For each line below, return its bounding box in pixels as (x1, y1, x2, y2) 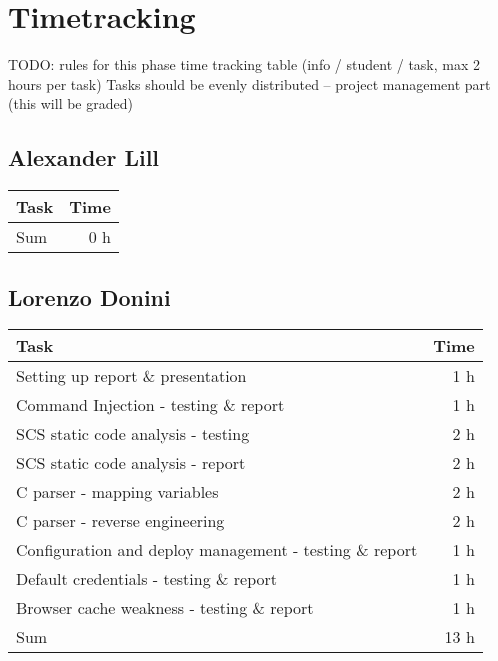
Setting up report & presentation (16, 364, 247, 388)
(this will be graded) (8, 93, 133, 114)
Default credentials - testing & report (16, 567, 277, 591)
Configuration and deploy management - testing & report (16, 538, 418, 562)
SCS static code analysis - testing (16, 422, 250, 446)
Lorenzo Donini (8, 281, 171, 312)
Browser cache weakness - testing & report (16, 596, 314, 620)
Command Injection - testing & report (16, 393, 285, 417)
